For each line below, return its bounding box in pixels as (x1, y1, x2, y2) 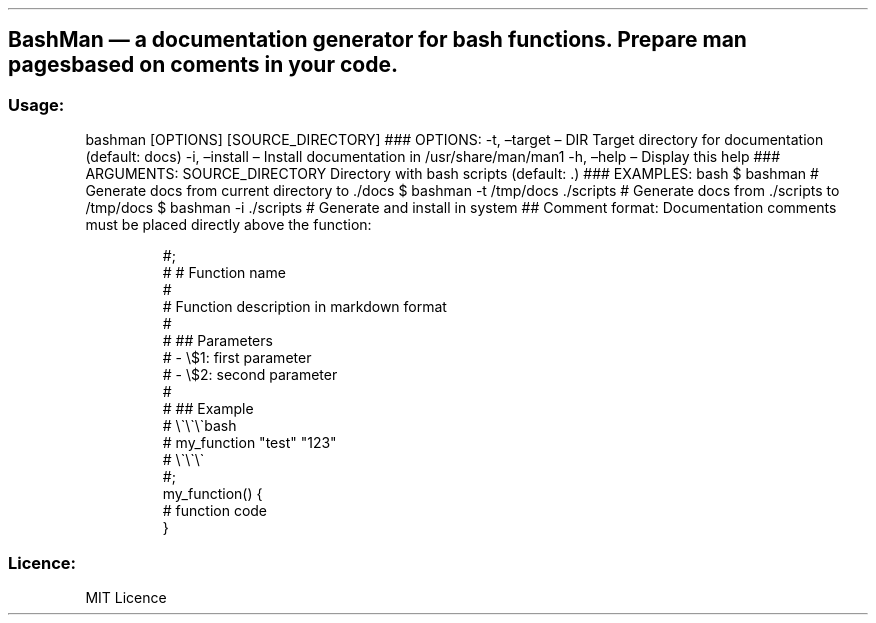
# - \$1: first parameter (162, 349, 312, 367)
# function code (162, 502, 268, 520)
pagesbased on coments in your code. (8, 52, 398, 78)
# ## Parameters (162, 332, 273, 350)
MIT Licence (85, 588, 167, 606)
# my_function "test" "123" (162, 434, 337, 452)
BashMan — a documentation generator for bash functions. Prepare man (8, 27, 747, 53)
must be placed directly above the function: (85, 216, 372, 234)
